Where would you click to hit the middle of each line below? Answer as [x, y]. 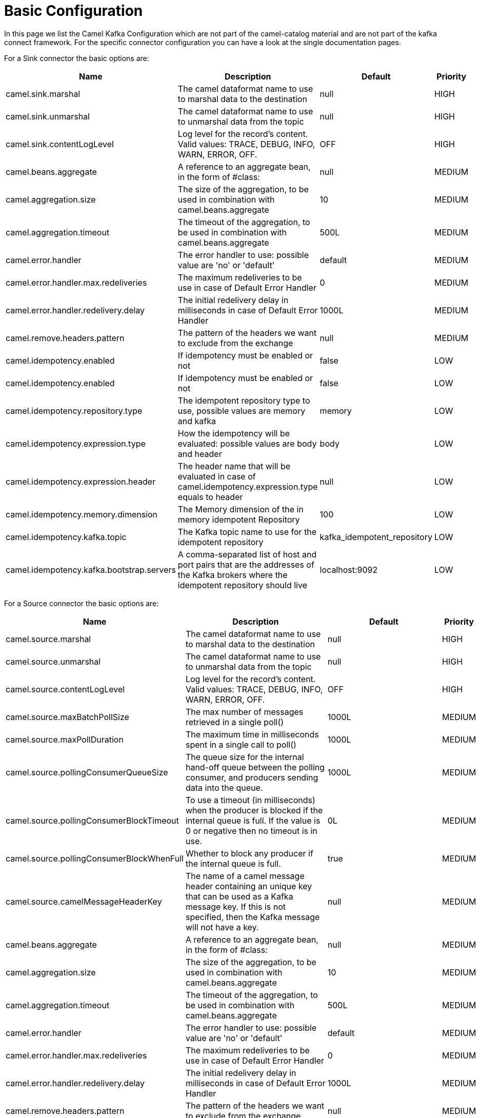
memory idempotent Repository [239, 519]
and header [200, 454]
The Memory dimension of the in [241, 509]
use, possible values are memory [242, 411]
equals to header [210, 497]
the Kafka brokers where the [233, 575]
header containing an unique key [249, 886]
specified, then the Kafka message [253, 917]
